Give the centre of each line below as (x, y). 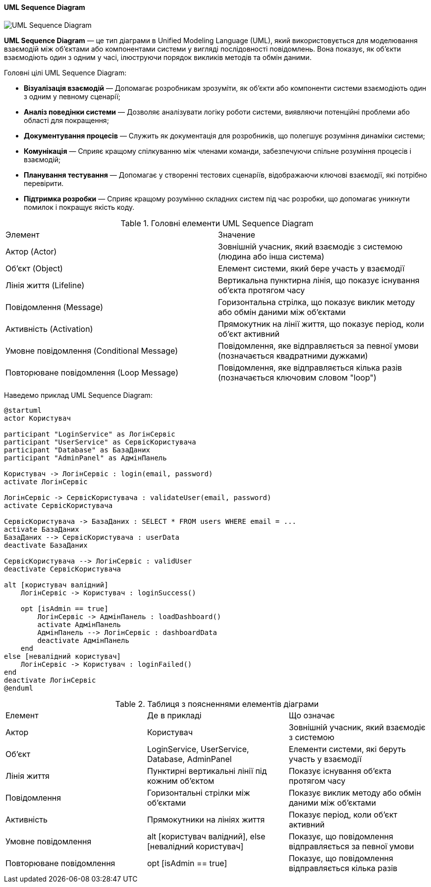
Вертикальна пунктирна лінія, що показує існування (319, 280)
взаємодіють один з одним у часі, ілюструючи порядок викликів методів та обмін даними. (158, 57)
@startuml (23, 410)
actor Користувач (37, 418)
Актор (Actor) (31, 251)
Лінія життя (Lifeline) (45, 285)
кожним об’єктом (181, 781)
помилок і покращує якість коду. (79, 207)
